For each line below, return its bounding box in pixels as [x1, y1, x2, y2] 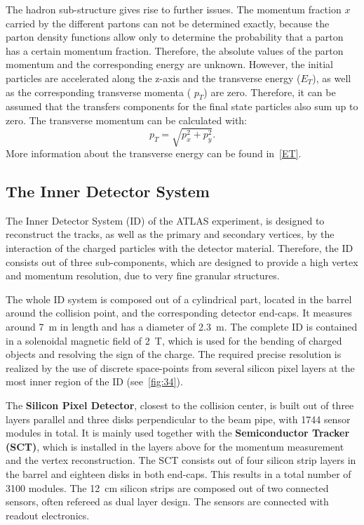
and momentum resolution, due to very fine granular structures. [6, 268, 280, 283]
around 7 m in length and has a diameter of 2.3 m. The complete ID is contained [6, 319, 358, 334]
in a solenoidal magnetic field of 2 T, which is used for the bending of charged [6, 333, 342, 347]
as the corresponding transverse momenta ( [6, 84, 191, 99]
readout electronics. [6, 507, 90, 522]
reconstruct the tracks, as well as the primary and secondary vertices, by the [6, 227, 335, 241]
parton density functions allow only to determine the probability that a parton [6, 29, 344, 44]
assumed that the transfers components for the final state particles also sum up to [6, 99, 358, 114]
